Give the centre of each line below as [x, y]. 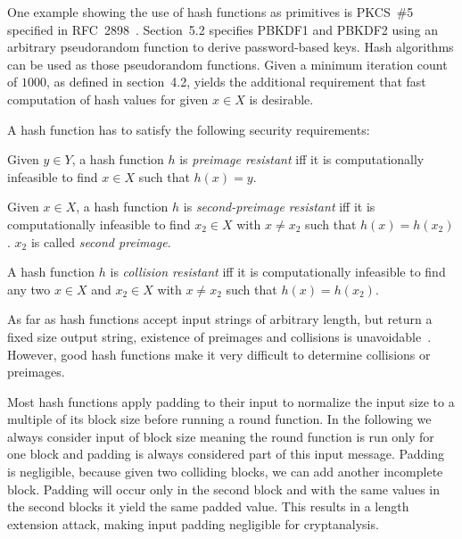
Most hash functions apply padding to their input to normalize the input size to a [231, 401]
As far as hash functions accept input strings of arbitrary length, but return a [220, 319]
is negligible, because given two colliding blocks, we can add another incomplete [225, 472]
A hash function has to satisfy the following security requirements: [189, 129]
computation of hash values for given [108, 99]
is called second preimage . [101, 241]
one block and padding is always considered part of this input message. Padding [226, 454]
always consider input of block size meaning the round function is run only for [221, 436]
